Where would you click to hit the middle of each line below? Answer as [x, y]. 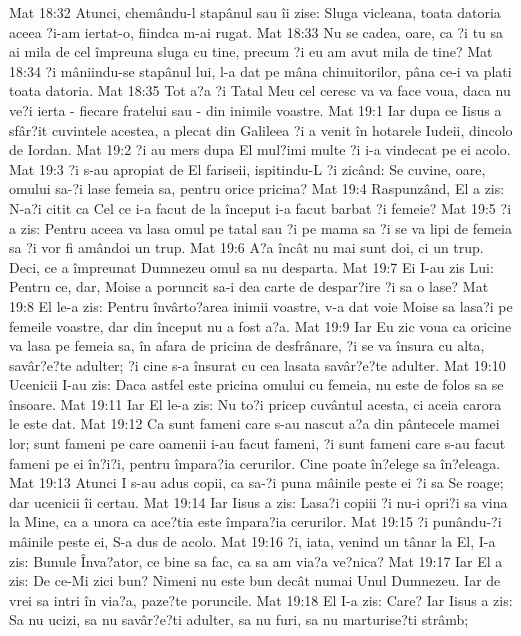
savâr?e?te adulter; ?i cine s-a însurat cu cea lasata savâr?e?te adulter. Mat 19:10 [257, 364]
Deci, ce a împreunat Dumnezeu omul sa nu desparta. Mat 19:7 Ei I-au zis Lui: [251, 266]
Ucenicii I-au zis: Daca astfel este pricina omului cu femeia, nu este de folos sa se [256, 384]
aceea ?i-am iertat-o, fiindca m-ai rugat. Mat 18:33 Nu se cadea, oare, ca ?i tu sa [256, 31]
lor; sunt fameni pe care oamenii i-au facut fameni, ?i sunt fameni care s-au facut [257, 443]
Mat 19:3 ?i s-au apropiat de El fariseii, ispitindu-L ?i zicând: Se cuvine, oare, [247, 168]
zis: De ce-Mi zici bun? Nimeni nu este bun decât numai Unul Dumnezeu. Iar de [255, 580]
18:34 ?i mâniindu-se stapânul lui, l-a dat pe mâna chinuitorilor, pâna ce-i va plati [260, 70]
